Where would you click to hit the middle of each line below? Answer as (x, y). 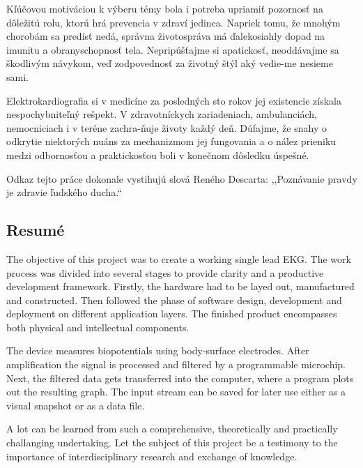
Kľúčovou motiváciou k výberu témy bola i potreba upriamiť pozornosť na (165, 8)
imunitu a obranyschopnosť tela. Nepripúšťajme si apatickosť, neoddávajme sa (173, 49)
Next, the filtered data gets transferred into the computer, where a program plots (180, 378)
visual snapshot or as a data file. (76, 405)
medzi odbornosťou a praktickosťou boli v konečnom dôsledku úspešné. (158, 154)
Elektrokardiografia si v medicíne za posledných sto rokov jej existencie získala (174, 100)
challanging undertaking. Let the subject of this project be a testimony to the (172, 443)
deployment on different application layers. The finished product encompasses (172, 314)
